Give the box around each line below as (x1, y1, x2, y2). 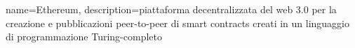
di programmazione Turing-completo (6, 29, 162, 44)
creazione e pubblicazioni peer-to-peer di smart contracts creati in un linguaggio (6, 15, 349, 30)
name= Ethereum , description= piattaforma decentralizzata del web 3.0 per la (6, 2, 337, 16)
